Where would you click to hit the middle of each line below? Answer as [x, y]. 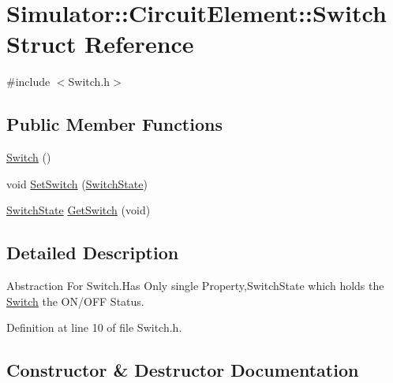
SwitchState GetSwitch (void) [79, 210]
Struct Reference [100, 44]
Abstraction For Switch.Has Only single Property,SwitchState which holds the [195, 286]
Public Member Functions [114, 124]
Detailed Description [93, 253]
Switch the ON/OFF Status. [75, 301]
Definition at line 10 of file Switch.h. [94, 327]
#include [28, 82]
